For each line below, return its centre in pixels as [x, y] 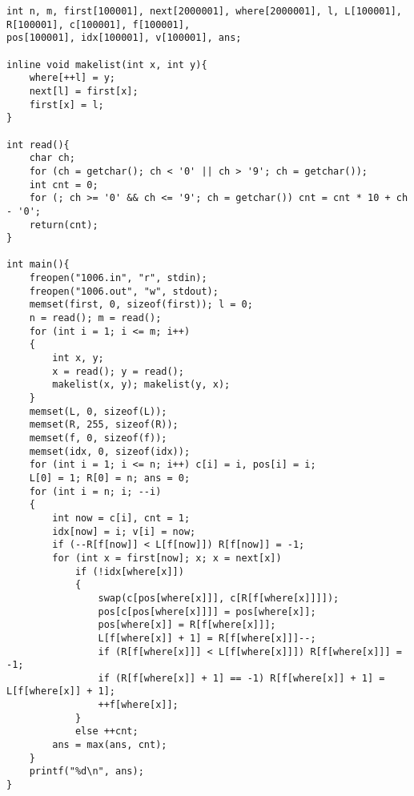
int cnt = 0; [64, 185]
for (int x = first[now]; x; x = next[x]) [167, 558]
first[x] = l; [66, 105]
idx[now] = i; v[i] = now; [124, 531]
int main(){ [38, 265]
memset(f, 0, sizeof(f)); [98, 438]
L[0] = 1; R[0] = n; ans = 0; [110, 478]
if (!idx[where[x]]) [129, 571]
